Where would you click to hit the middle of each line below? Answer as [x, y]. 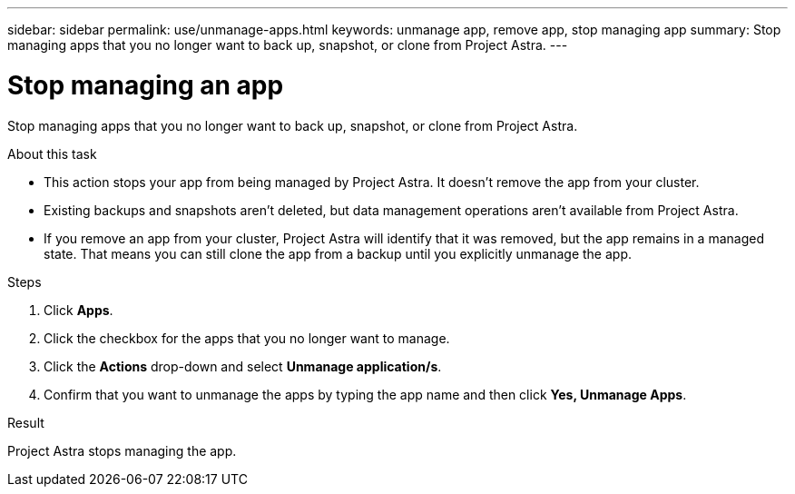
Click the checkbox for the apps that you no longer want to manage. [247, 338]
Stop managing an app [146, 85]
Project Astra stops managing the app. [122, 450]
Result [26, 422]
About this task [52, 153]
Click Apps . [79, 310]
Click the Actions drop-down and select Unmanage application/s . [243, 366]
